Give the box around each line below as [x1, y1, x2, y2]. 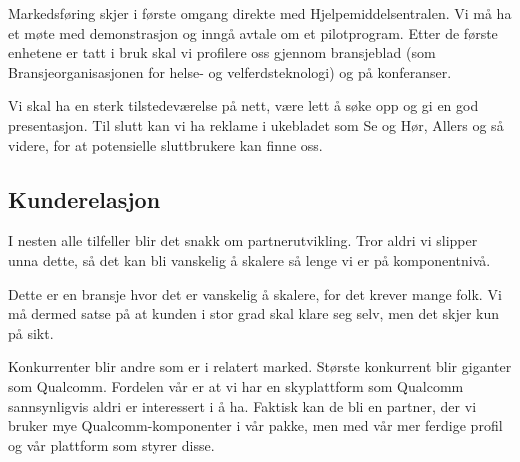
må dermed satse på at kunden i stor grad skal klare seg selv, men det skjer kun [8, 303, 500, 324]
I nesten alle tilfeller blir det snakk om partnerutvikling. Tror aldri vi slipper [8, 230, 478, 251]
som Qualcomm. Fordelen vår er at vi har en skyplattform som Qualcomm [8, 375, 464, 396]
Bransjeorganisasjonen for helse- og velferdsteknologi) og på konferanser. [8, 61, 452, 82]
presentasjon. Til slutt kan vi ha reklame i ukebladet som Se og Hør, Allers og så [8, 114, 504, 135]
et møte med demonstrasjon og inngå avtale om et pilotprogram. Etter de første [8, 22, 498, 43]
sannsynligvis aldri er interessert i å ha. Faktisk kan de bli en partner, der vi [8, 395, 477, 416]
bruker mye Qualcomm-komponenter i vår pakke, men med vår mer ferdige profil [8, 415, 503, 436]
